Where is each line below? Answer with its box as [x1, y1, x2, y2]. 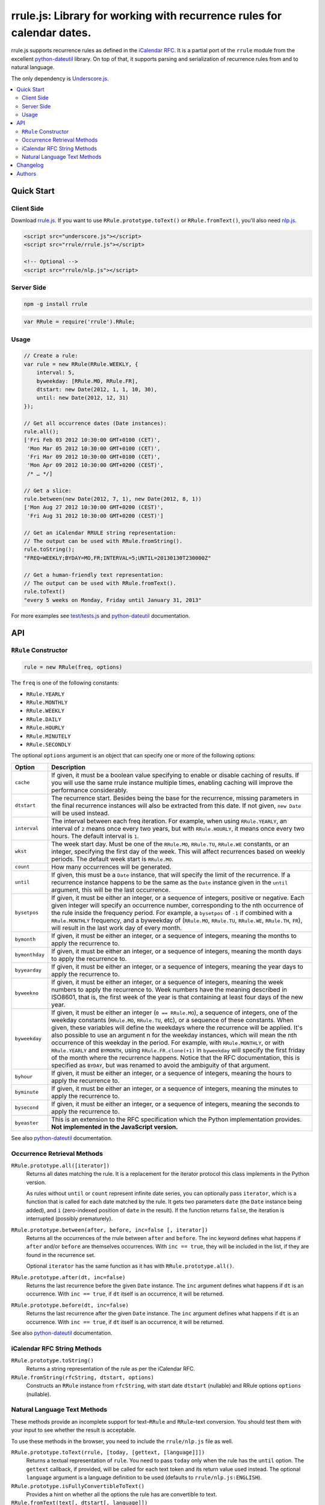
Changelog [16, 161, 44, 169]
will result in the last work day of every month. [51, 923, 182, 932]
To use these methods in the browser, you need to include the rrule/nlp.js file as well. [11, 1438, 234, 1445]
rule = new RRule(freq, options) [23, 664, 123, 671]
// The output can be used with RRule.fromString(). [23, 538, 183, 544]
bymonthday [14, 952, 45, 958]
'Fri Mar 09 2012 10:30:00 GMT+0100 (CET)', [27, 453, 161, 461]
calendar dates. [11, 26, 91, 39]
